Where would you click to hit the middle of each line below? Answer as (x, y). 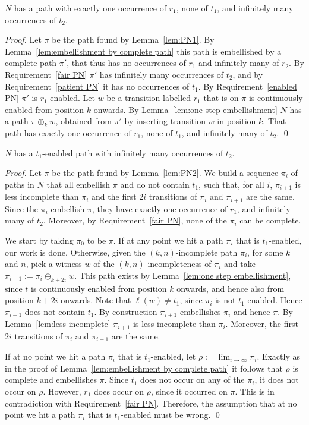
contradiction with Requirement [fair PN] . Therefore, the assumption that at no (151, 403)
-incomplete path (206, 252)
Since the (21, 208)
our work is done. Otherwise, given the (75, 252)
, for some (265, 252)
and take (239, 264)
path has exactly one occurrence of (68, 133)
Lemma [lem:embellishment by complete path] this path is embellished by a (143, 51)
